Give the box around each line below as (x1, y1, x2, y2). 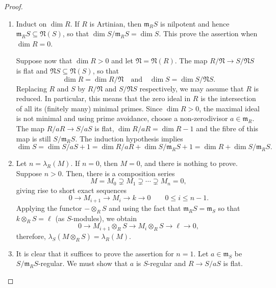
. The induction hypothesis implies (75, 133, 183, 143)
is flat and (16, 65, 48, 76)
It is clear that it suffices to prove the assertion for (16, 248, 174, 258)
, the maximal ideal (199, 103, 260, 113)
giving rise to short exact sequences (16, 184, 127, 195)
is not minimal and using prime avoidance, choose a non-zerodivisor (16, 113, 228, 124)
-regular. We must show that (38, 258, 128, 269)
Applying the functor (16, 202, 82, 213)
